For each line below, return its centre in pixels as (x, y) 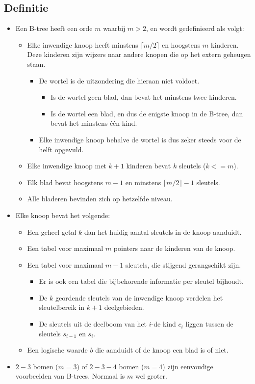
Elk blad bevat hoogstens (65, 182)
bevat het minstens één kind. (94, 123)
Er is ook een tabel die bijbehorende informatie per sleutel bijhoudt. (141, 281)
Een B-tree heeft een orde (54, 28)
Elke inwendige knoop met (67, 166)
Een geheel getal (52, 232)
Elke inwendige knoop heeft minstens (83, 44)
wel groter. (151, 376)
